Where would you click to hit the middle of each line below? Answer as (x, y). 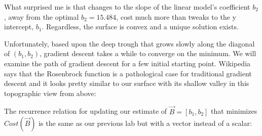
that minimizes (234, 111)
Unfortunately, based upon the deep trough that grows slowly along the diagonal (129, 43)
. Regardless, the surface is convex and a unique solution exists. (140, 27)
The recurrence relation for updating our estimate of (86, 111)
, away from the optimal (42, 16)
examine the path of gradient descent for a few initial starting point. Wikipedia (127, 63)
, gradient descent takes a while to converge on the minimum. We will (148, 53)
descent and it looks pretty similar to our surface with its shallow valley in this (127, 83)
